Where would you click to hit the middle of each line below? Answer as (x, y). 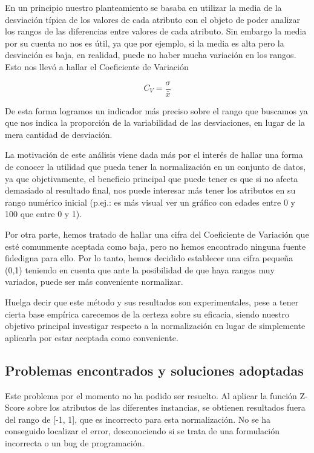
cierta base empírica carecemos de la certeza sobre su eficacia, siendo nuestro (147, 314)
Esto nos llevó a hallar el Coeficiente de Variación (97, 66)
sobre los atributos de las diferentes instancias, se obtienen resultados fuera (166, 407)
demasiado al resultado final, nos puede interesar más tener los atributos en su (150, 190)
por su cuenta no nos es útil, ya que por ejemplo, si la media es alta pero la (145, 43)
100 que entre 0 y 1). (44, 214)
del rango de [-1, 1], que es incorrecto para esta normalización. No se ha (138, 419)
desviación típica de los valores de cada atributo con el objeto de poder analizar (153, 19)
